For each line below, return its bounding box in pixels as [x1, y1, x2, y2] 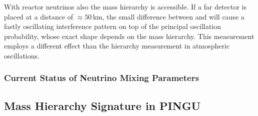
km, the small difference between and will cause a [92, 11, 244, 21]
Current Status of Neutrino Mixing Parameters [4, 71, 199, 84]
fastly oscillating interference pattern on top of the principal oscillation [4, 21, 221, 31]
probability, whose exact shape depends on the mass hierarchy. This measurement [4, 30, 254, 41]
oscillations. [4, 50, 39, 60]
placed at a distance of [4, 11, 73, 21]
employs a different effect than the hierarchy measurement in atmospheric [4, 40, 230, 51]
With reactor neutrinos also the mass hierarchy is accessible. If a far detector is [4, 1, 247, 11]
